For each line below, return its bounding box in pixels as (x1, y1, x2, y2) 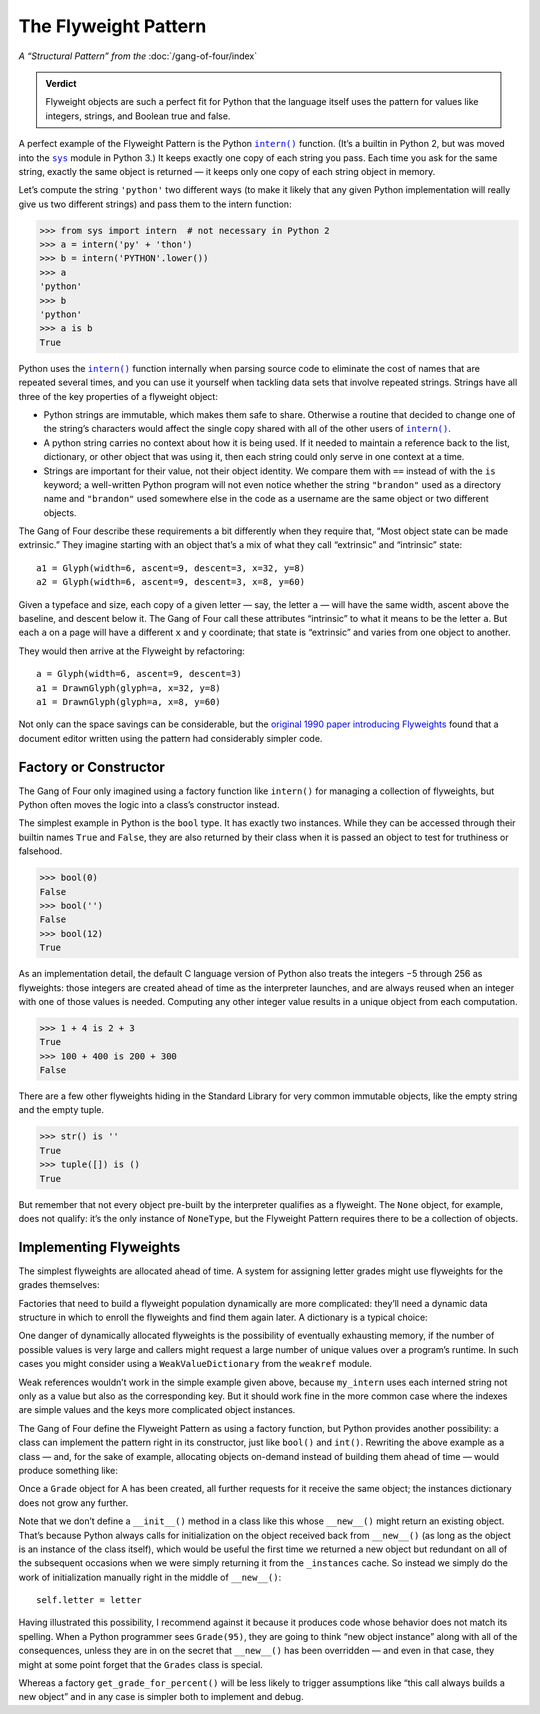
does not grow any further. (18, 1496, 129, 1509)
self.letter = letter (36, 1595, 142, 1606)
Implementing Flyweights (18, 1238, 181, 1255)
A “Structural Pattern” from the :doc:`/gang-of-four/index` (18, 50, 258, 62)
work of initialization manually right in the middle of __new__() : (18, 1571, 282, 1583)
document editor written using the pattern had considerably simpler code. (18, 732, 323, 744)
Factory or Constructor (18, 758, 165, 775)
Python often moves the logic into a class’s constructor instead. (18, 799, 280, 811)
